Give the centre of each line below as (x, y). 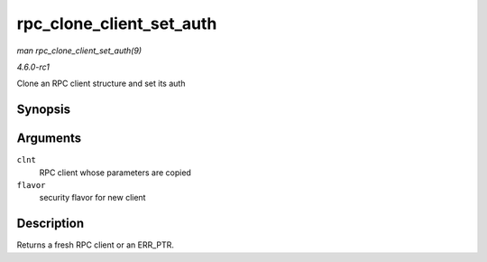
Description (51, 224)
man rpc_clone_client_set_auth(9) (79, 51)
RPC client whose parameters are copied (115, 173)
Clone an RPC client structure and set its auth (101, 84)
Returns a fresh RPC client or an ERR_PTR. (96, 245)
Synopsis (44, 110)
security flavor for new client (92, 198)
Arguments (49, 139)
